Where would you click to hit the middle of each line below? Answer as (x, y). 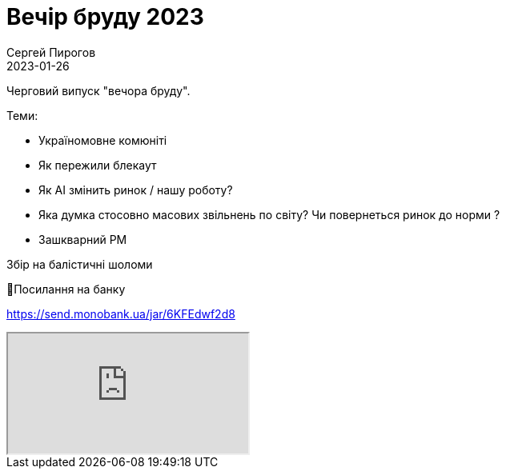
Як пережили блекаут (98, 165)
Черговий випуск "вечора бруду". (98, 90)
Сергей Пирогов (51, 52)
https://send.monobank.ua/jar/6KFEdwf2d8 (121, 313)
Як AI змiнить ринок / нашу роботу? (136, 190)
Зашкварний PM (83, 239)
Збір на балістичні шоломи (80, 264)
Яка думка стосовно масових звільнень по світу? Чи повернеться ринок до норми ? (269, 214)
